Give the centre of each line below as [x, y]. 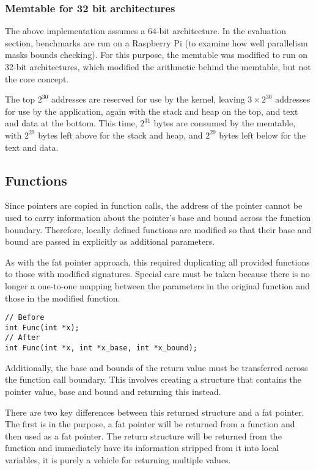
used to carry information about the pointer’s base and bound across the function [158, 217]
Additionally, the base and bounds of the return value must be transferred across [156, 367]
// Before [25, 318]
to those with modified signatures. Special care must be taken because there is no [157, 274]
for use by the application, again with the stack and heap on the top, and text [152, 111]
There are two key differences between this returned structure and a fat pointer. [155, 412]
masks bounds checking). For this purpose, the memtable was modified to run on [156, 55]
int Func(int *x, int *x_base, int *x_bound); [101, 348]
